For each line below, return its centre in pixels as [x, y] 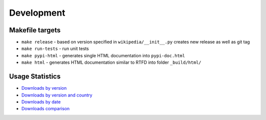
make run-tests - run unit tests [55, 48]
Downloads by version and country [57, 95]
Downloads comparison [46, 109]
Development [37, 13]
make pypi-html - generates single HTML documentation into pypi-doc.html [103, 55]
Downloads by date [41, 102]
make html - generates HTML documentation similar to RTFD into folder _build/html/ [111, 62]
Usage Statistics [35, 77]
